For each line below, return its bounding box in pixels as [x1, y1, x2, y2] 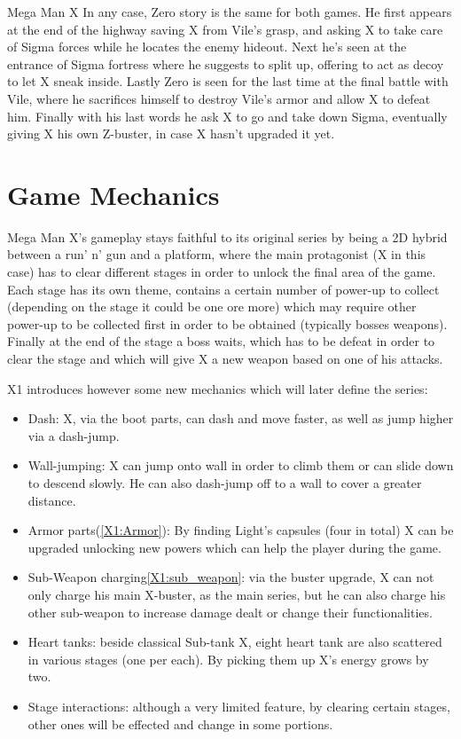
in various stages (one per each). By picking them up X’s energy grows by [27, 649, 429, 668]
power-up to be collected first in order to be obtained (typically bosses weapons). [7, 314, 448, 333]
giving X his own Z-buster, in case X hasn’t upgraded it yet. [7, 124, 335, 143]
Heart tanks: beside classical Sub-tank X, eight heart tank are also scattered [27, 633, 442, 651]
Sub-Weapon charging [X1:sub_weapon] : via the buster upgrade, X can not [27, 568, 434, 586]
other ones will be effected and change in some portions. [27, 714, 333, 733]
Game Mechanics [7, 176, 220, 212]
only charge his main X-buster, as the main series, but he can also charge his [27, 585, 446, 603]
